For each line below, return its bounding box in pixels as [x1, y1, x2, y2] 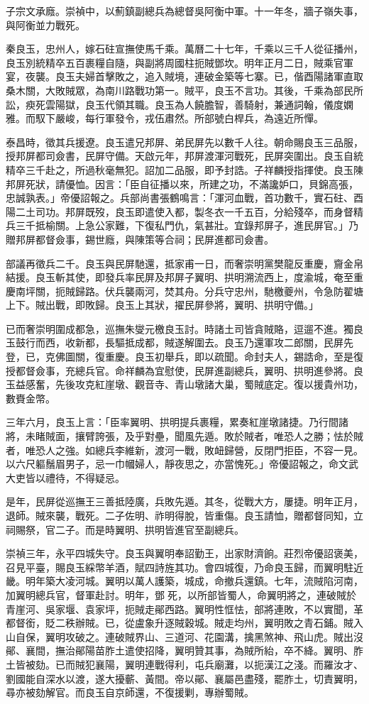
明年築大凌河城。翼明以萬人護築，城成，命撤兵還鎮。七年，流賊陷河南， [25, 573, 363, 588]
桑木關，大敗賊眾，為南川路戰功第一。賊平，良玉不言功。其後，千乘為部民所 [6, 82, 363, 97]
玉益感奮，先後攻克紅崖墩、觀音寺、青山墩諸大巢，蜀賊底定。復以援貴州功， [6, 377, 363, 392]
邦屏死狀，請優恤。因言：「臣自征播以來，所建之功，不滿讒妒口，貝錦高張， [6, 176, 358, 191]
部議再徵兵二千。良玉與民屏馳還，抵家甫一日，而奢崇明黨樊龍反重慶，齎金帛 [6, 255, 363, 270]
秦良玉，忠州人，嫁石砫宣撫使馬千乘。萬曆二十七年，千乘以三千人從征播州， [6, 41, 363, 56]
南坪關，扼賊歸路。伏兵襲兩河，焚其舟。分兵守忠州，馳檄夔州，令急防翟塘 [15, 283, 363, 298]
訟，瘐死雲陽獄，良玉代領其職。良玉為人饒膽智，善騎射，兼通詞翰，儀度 [6, 97, 343, 111]
